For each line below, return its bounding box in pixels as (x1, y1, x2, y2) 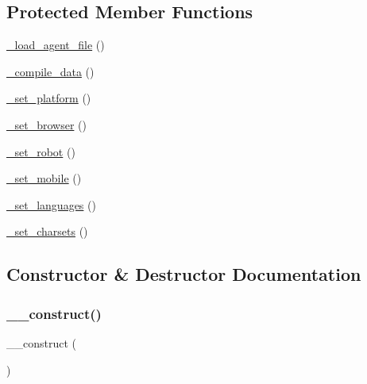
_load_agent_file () (6, 36, 105, 53)
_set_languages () (6, 196, 96, 213)
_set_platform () (6, 90, 91, 106)
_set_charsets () (6, 223, 88, 240)
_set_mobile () (6, 170, 82, 186)
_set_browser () (6, 116, 87, 132)
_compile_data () (6, 63, 95, 79)
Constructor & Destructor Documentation (6, 262, 361, 286)
